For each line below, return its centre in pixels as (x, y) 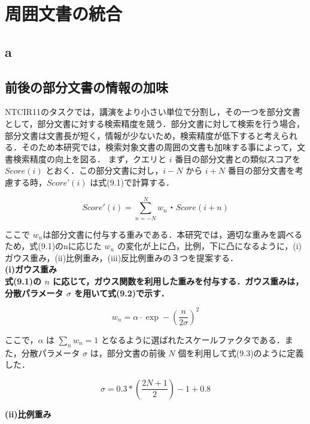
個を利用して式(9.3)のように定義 (241, 352)
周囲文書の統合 (64, 13)
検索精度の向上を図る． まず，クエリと (89, 158)
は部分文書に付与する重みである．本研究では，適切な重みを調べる (173, 234)
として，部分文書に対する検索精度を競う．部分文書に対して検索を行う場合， (155, 123)
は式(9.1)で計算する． (132, 182)
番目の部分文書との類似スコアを (238, 158)
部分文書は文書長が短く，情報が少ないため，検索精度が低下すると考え (143, 135)
